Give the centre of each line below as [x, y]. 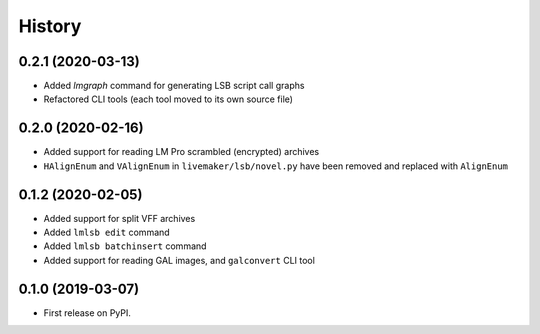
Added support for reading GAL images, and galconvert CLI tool [179, 260]
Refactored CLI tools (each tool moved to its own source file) [168, 99]
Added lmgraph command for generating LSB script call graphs [174, 86]
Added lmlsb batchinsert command [125, 246]
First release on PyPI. [87, 312]
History [50, 26]
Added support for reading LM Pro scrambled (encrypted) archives [181, 152]
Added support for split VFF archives [119, 218]
